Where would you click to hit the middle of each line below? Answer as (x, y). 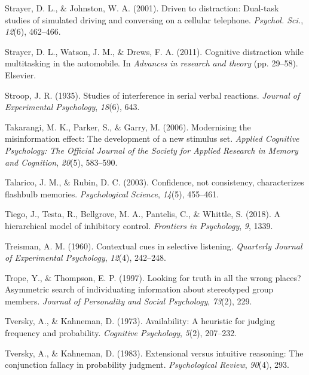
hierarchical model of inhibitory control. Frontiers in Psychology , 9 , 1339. (139, 225)
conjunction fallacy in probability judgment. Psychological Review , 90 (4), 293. (147, 365)
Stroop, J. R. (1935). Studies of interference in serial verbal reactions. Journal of (152, 95)
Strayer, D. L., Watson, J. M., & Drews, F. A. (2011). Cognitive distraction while (154, 51)
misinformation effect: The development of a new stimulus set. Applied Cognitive (152, 138)
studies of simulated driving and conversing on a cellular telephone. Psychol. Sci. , (154, 19)
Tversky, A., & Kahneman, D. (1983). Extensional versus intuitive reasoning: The (154, 353)
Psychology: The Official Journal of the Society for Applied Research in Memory (152, 150)
